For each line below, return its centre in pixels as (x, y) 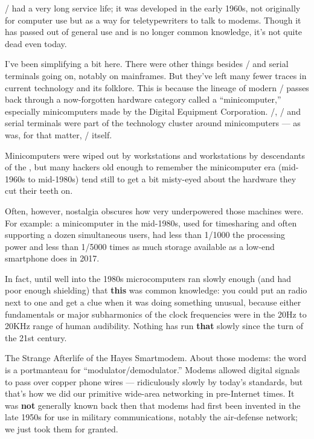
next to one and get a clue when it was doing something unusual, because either (153, 302)
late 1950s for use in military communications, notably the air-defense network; (152, 417)
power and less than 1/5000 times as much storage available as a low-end (140, 246)
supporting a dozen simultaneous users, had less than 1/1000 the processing (145, 235)
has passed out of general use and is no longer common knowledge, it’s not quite (154, 32)
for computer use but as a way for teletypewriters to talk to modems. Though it (153, 20)
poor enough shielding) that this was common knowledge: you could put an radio (156, 290)
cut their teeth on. (39, 191)
